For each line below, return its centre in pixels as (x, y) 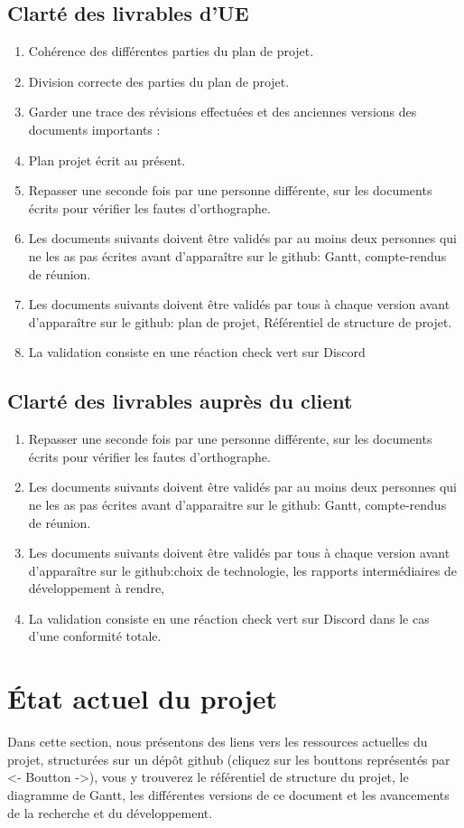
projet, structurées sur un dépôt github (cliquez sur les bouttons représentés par (229, 759)
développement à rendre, (96, 588)
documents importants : (94, 129)
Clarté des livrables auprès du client (180, 401)
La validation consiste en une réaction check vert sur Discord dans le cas (229, 618)
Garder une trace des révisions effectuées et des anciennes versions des (223, 112)
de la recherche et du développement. (110, 812)
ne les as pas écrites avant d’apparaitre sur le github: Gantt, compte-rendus (237, 504)
